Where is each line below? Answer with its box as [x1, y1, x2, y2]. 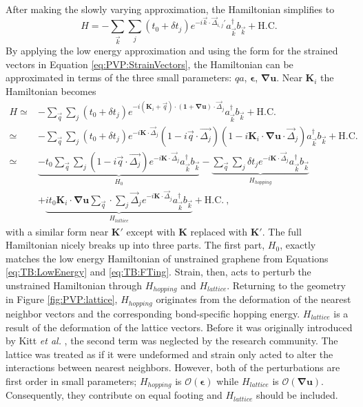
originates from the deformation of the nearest [156, 292, 351, 306]
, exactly [280, 238, 316, 252]
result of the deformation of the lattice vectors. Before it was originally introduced [6, 320, 353, 334]
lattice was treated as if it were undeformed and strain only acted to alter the [6, 346, 333, 361]
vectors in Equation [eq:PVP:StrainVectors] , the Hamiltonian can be [6, 56, 293, 71]
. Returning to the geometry [227, 278, 346, 292]
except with [126, 224, 176, 238]
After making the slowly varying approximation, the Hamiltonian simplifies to [6, 2, 335, 16]
